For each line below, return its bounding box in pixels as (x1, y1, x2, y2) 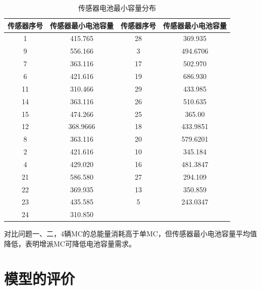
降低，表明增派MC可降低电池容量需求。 (4, 238, 136, 248)
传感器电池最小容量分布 (78, 3, 156, 13)
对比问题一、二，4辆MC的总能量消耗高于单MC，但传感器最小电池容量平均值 (4, 228, 257, 239)
